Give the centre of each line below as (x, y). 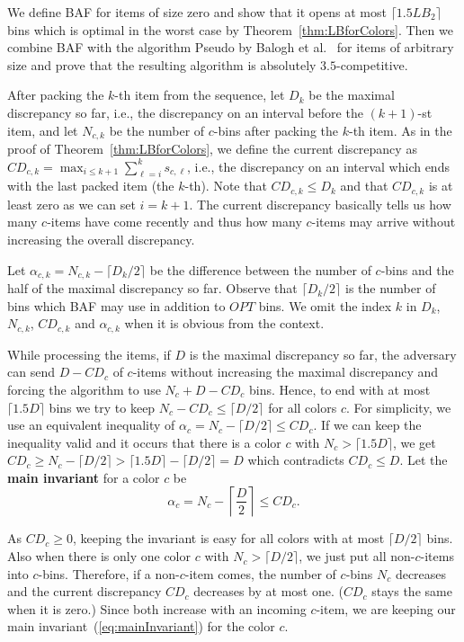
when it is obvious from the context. (224, 323)
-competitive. (372, 64)
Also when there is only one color (99, 556)
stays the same (412, 591)
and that (364, 186)
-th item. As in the (400, 130)
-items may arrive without (384, 222)
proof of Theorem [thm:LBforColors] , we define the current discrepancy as (212, 149)
